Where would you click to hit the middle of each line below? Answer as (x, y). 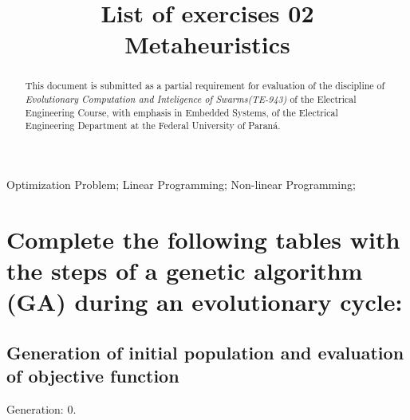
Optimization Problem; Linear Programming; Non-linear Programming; (181, 184)
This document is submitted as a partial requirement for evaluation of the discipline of (205, 86)
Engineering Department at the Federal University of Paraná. (153, 126)
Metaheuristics (207, 44)
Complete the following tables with (203, 239)
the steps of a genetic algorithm (185, 270)
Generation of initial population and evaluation (205, 352)
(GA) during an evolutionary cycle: (205, 302)
